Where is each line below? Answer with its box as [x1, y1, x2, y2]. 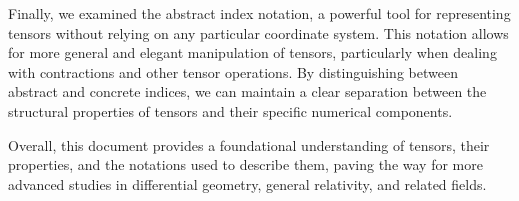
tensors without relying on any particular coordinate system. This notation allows [8, 22, 509, 43]
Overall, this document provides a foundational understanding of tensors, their [8, 134, 490, 155]
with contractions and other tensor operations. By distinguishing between [8, 61, 458, 82]
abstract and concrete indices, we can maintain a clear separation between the [8, 81, 487, 102]
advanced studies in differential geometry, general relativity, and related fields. [8, 173, 487, 194]
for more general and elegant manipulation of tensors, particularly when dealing [8, 42, 497, 63]
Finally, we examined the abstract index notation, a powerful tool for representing [8, 3, 511, 23]
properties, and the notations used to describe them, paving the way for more [8, 154, 483, 175]
